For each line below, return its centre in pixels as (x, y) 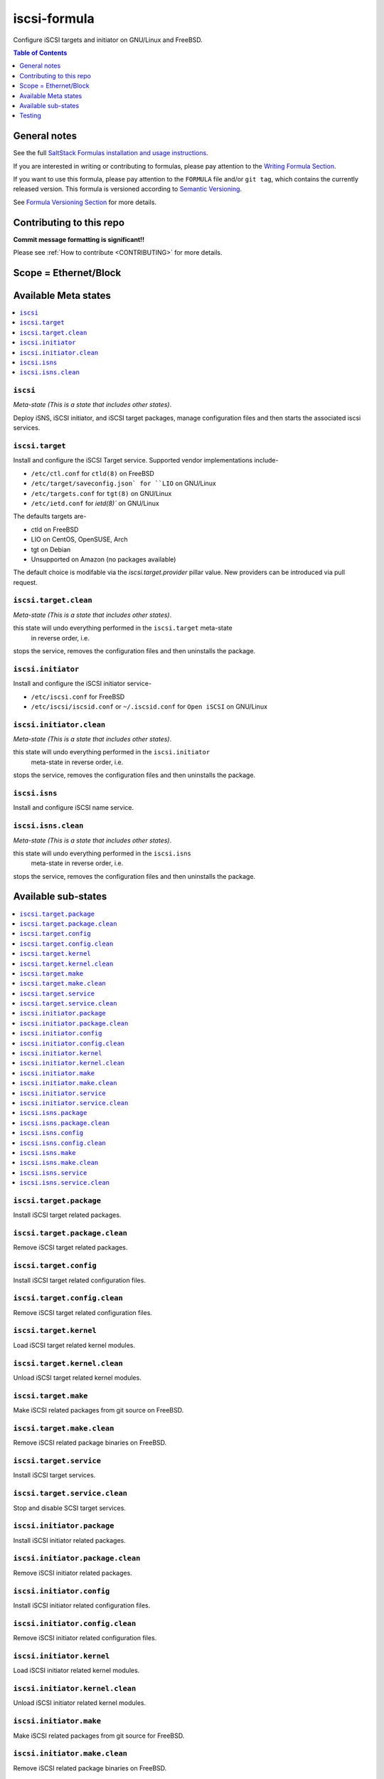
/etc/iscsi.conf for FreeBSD (78, 697)
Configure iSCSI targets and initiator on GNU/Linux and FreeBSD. (108, 40)
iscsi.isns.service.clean (65, 1183)
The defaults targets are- (50, 517)
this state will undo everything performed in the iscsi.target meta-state (123, 628)
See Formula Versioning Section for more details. (85, 202)
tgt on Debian (51, 549)
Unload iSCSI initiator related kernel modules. (80, 1703)
